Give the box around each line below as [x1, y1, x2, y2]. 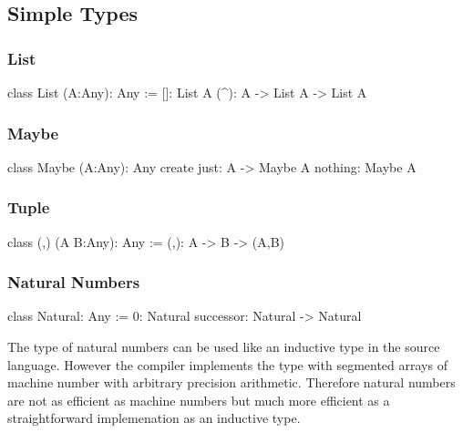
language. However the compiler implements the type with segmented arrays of [7, 355, 448, 374]
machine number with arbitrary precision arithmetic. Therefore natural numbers [7, 373, 456, 392]
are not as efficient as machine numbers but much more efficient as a [7, 390, 390, 409]
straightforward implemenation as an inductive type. [7, 408, 301, 428]
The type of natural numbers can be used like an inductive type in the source [7, 337, 440, 356]
